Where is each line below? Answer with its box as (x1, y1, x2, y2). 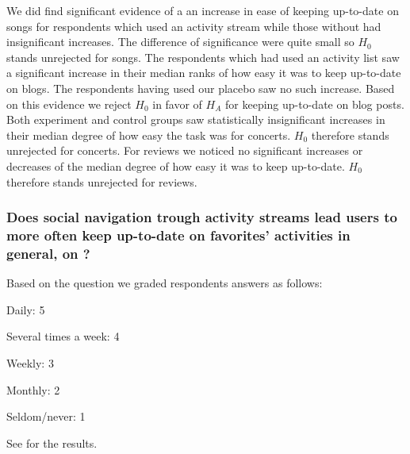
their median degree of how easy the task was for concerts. (6, 126, 291, 143)
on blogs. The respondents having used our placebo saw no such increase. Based (6, 79, 395, 96)
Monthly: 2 (6, 381, 60, 398)
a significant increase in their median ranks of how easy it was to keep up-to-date (6, 64, 401, 81)
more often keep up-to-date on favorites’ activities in (6, 225, 351, 244)
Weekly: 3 (6, 354, 54, 371)
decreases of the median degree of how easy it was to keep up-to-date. (6, 157, 345, 174)
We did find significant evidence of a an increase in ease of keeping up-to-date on (6, 2, 399, 18)
